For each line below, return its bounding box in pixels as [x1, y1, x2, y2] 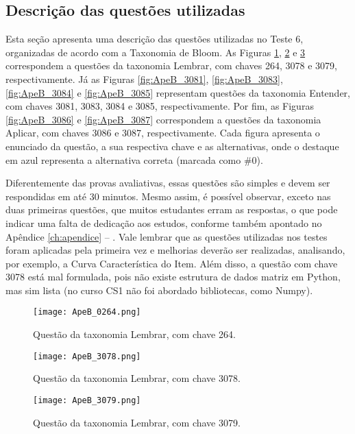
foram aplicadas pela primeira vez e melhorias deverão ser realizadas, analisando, [5, 243, 345, 257]
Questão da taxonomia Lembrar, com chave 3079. [33, 415, 241, 429]
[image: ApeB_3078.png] [33, 351, 141, 361]
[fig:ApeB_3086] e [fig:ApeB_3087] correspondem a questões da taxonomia [5, 112, 321, 126]
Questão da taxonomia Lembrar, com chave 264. [33, 327, 236, 341]
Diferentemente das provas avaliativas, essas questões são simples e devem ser [5, 176, 330, 190]
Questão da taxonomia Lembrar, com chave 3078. [33, 371, 241, 385]
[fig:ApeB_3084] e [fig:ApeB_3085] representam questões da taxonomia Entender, [5, 85, 351, 99]
